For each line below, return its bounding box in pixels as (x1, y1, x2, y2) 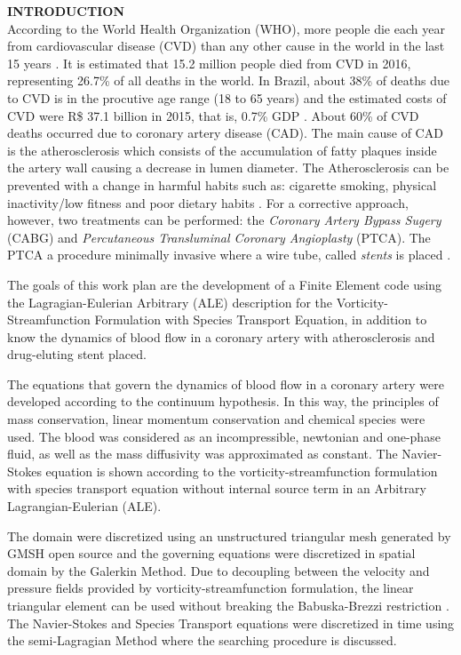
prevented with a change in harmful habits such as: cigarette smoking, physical (7, 175, 437, 194)
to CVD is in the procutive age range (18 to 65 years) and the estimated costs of (7, 88, 447, 107)
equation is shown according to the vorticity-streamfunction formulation (45, 461, 438, 480)
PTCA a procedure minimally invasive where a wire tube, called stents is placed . (7, 245, 451, 264)
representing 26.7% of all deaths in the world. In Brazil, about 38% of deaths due (7, 71, 449, 90)
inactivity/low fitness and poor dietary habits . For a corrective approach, (7, 193, 409, 212)
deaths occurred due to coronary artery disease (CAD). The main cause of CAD (7, 124, 443, 142)
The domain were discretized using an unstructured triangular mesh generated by (7, 526, 451, 545)
